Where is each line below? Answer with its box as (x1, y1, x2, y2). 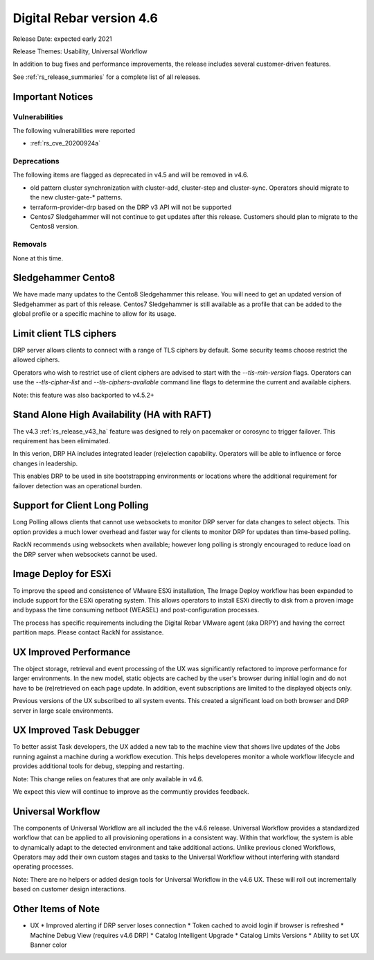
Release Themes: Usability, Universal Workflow (12, 47, 148, 55)
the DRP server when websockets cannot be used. (12, 550, 157, 558)
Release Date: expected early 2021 (12, 35, 112, 43)
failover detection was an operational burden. (12, 481, 143, 490)
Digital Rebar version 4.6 (12, 10, 159, 26)
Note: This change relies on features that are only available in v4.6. (12, 774, 204, 783)
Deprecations (12, 157, 60, 166)
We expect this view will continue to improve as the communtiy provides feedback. (12, 788, 249, 796)
